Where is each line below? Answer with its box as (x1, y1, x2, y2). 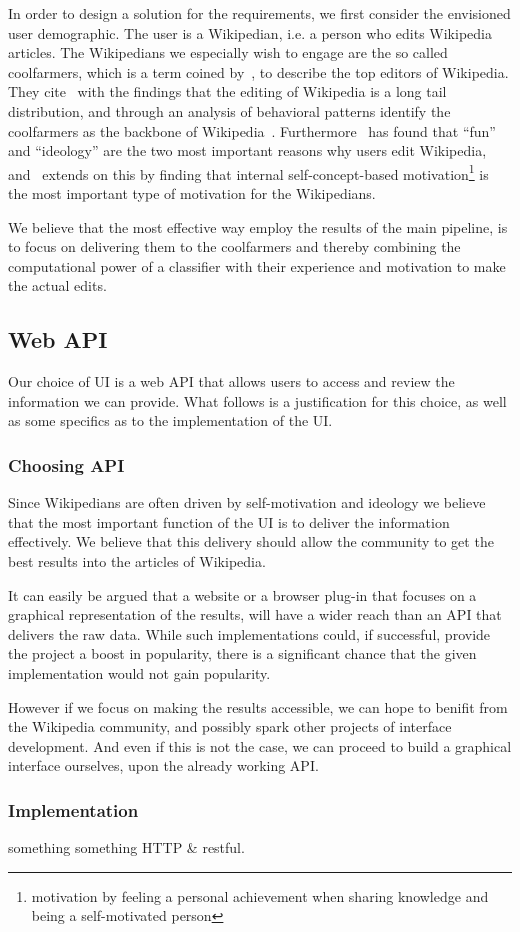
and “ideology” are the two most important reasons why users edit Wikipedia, (8, 140, 487, 161)
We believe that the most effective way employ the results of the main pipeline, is (8, 216, 508, 237)
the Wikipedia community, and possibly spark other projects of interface (8, 716, 452, 737)
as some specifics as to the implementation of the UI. (8, 410, 333, 431)
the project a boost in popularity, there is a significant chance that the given (8, 643, 477, 664)
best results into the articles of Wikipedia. (8, 550, 266, 571)
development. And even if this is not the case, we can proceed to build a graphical (8, 735, 512, 756)
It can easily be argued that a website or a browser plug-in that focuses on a (8, 584, 477, 605)
